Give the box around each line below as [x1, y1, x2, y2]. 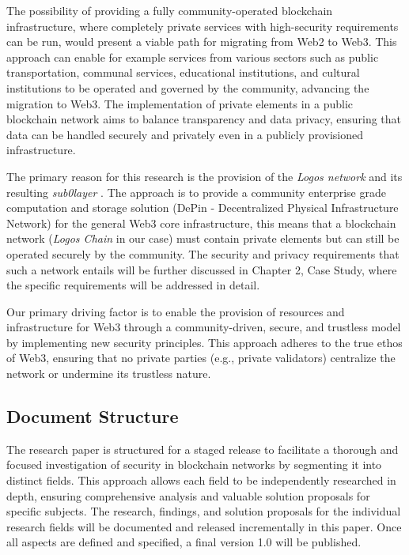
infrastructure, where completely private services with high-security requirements [6, 17, 399, 34]
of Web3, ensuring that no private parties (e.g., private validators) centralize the [6, 349, 396, 366]
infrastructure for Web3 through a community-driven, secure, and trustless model [6, 319, 401, 335]
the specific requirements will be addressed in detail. [6, 277, 260, 293]
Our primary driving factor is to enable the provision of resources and [6, 303, 345, 319]
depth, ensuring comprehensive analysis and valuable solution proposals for [6, 487, 370, 504]
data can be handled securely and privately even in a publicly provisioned [6, 126, 364, 142]
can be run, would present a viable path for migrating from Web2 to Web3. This [6, 33, 397, 50]
